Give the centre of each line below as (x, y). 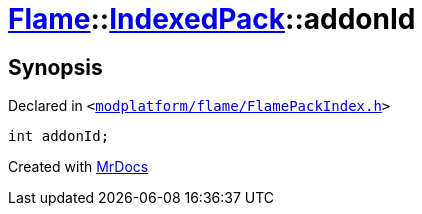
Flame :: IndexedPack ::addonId (212, 19)
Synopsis (55, 67)
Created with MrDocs (78, 167)
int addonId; (59, 136)
